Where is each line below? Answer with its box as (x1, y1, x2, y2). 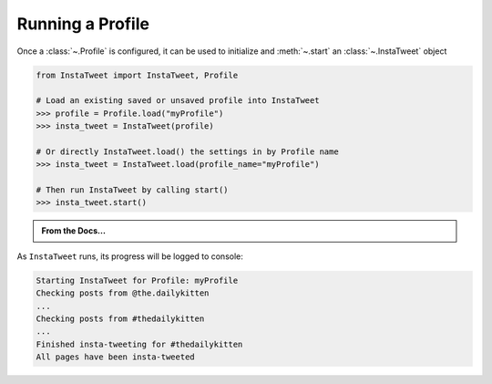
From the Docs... (41, 225, 107, 236)
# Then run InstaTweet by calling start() (36, 185, 229, 195)
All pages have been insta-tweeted (36, 352, 195, 362)
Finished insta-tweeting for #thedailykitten (36, 338, 243, 349)
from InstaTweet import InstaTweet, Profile (36, 69, 239, 80)
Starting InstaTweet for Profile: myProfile (36, 275, 239, 285)
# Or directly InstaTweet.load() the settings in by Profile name (36, 146, 339, 157)
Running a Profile (16, 14, 150, 34)
